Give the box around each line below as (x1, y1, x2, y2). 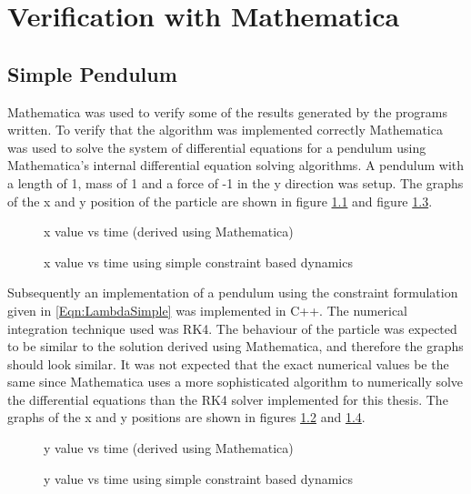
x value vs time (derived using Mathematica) (44, 222, 294, 241)
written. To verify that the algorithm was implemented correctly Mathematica (7, 120, 443, 139)
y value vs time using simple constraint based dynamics (44, 469, 353, 488)
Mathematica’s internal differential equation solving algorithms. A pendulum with (7, 156, 465, 175)
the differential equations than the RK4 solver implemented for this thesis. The (7, 389, 448, 408)
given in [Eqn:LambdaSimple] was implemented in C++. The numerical (7, 300, 407, 319)
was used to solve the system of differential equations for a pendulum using (7, 137, 426, 156)
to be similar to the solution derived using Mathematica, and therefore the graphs (7, 337, 464, 356)
